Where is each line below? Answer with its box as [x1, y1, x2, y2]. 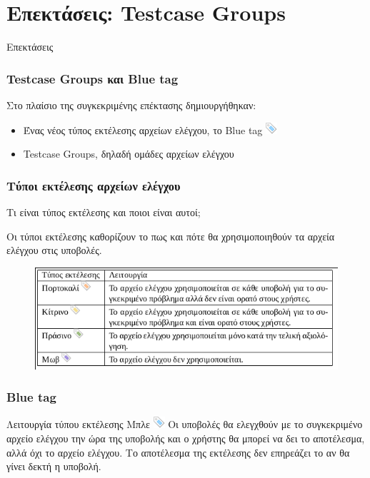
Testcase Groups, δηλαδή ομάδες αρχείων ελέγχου [23, 146, 234, 161]
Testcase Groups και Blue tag [6, 69, 179, 87]
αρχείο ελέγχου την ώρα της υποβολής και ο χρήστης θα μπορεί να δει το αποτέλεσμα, [6, 430, 365, 445]
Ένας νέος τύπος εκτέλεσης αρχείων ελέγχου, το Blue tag [23, 122, 263, 137]
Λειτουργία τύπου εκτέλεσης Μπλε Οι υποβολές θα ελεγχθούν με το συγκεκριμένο [6, 417, 363, 432]
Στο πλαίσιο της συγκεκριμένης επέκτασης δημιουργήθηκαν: [6, 97, 256, 112]
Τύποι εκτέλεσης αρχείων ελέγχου [6, 176, 181, 194]
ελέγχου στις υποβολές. [6, 243, 102, 258]
